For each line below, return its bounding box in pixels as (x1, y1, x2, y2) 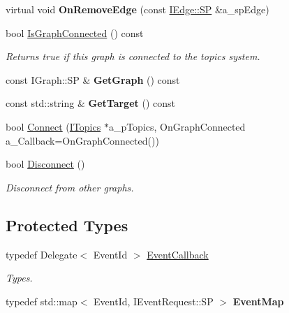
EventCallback (147, 247, 209, 261)
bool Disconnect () (6, 156, 85, 171)
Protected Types (6, 214, 128, 235)
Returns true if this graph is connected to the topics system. (6, 49, 260, 64)
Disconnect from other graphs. (6, 180, 134, 194)
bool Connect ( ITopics (6, 119, 101, 133)
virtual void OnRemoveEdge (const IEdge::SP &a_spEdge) (6, 2, 269, 16)
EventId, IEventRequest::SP (94, 293, 214, 308)
